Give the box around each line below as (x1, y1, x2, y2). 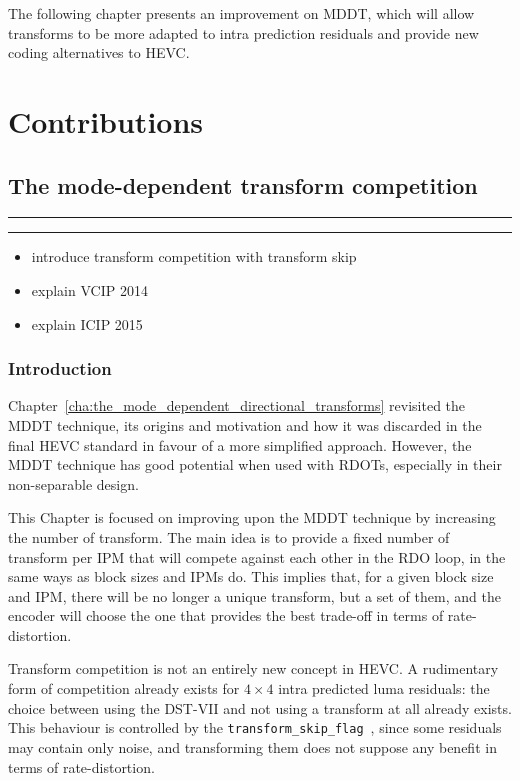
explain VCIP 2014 (31, 279, 148, 300)
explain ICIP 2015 (31, 313, 143, 334)
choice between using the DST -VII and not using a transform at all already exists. (8, 697, 512, 718)
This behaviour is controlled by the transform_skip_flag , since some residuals (8, 717, 502, 738)
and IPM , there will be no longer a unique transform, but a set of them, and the (8, 585, 501, 606)
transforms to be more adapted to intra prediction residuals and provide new (8, 22, 479, 43)
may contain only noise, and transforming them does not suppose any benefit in (8, 736, 497, 757)
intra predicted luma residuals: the (278, 678, 490, 699)
